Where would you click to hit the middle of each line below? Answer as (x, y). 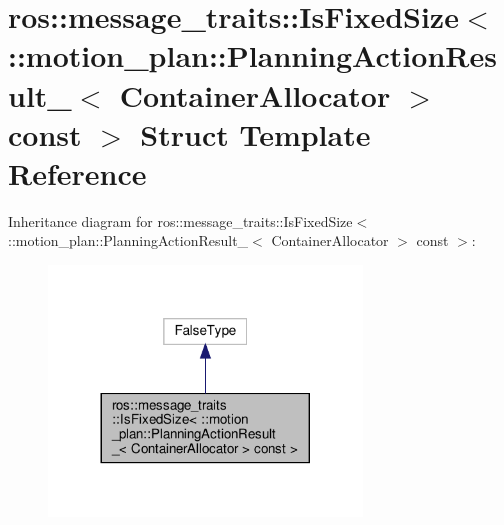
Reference (77, 172)
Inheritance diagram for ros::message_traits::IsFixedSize (180, 220)
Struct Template (255, 133)
